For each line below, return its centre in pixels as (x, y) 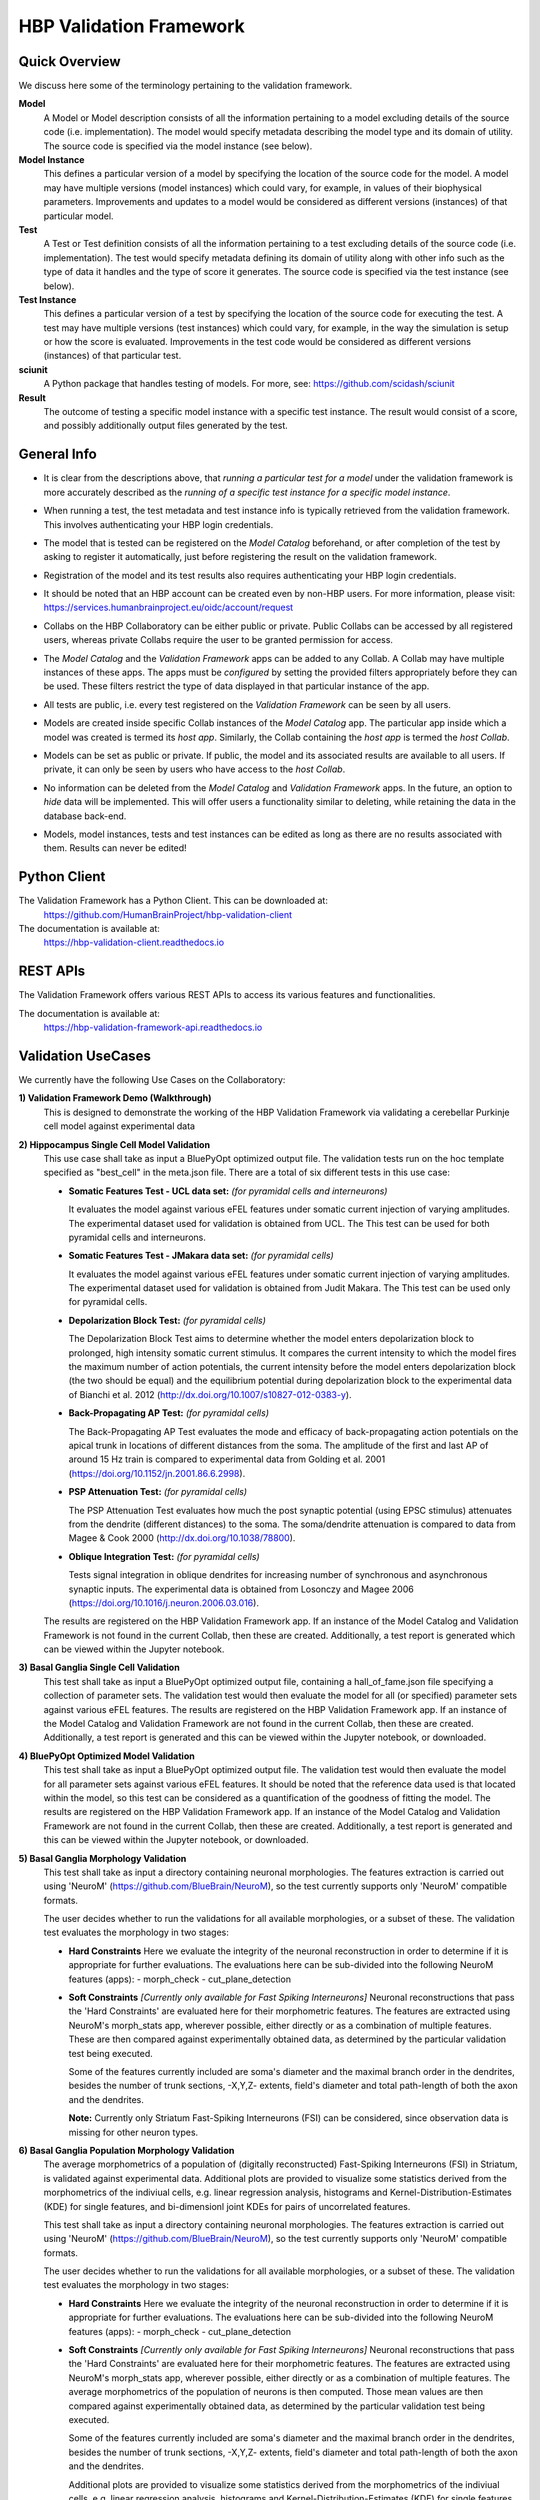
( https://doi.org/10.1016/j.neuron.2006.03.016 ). (164, 1602)
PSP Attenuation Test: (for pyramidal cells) (158, 1492)
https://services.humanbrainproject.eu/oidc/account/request (168, 607)
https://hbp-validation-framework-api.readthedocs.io (153, 1027)
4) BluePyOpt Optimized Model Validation (106, 1756)
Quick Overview (69, 61)
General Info (57, 454)
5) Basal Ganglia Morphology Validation (102, 1858)
